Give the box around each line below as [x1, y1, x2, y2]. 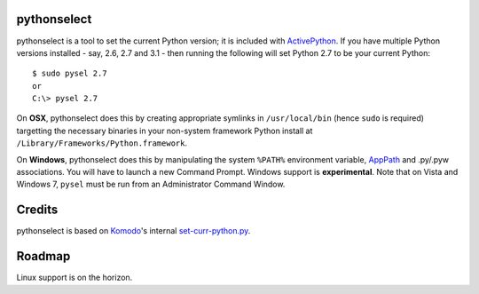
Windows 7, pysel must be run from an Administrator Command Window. [16, 179, 286, 190]
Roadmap [16, 249, 71, 264]
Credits [16, 203, 59, 218]
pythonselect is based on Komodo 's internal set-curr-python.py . [16, 226, 251, 236]
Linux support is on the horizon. [16, 272, 133, 283]
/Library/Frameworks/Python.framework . [16, 138, 188, 148]
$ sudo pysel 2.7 [32, 68, 107, 79]
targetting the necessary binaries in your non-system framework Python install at [16, 125, 313, 136]
